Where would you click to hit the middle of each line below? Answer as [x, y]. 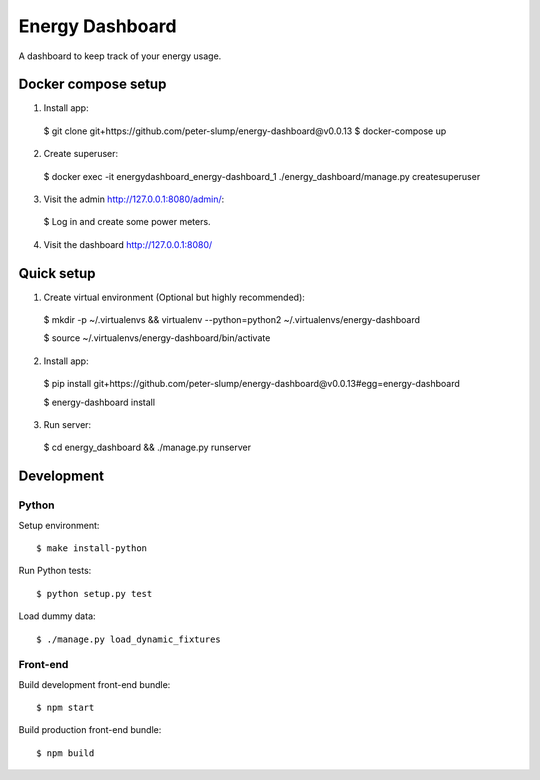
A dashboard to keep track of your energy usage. [120, 56]
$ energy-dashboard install [99, 402]
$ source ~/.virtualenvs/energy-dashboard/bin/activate [157, 338]
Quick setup [57, 273]
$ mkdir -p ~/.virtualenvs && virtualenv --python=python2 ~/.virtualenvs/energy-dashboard [231, 320]
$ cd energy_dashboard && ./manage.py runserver [147, 447]
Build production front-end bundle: [90, 730]
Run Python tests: [55, 571]
